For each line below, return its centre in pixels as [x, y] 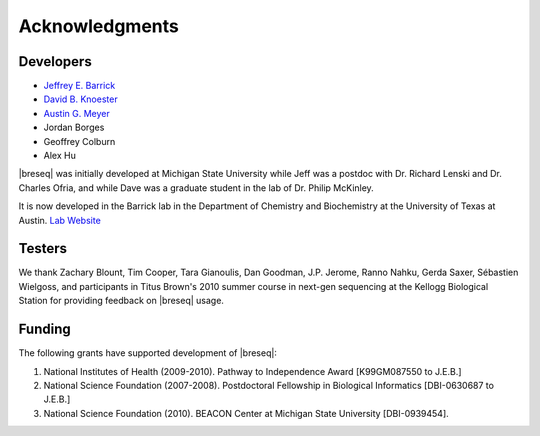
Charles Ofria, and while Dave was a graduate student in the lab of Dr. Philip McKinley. [196, 187]
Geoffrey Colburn [79, 141]
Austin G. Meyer [76, 113]
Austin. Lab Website [60, 220]
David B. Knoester [81, 99]
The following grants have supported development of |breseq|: [147, 353]
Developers [55, 61]
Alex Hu [60, 156]
